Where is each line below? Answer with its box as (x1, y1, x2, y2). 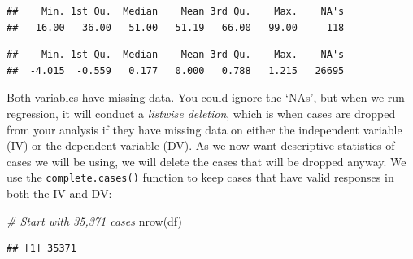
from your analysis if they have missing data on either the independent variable (7, 121, 402, 138)
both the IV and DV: (7, 185, 112, 201)
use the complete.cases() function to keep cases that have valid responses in (7, 169, 394, 186)
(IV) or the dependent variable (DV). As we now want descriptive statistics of (7, 137, 395, 154)
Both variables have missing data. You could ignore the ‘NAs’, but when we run (7, 89, 405, 106)
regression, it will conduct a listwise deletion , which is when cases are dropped (7, 104, 396, 121)
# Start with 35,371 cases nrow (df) (7, 212, 182, 229)
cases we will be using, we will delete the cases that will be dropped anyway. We (7, 152, 406, 169)
